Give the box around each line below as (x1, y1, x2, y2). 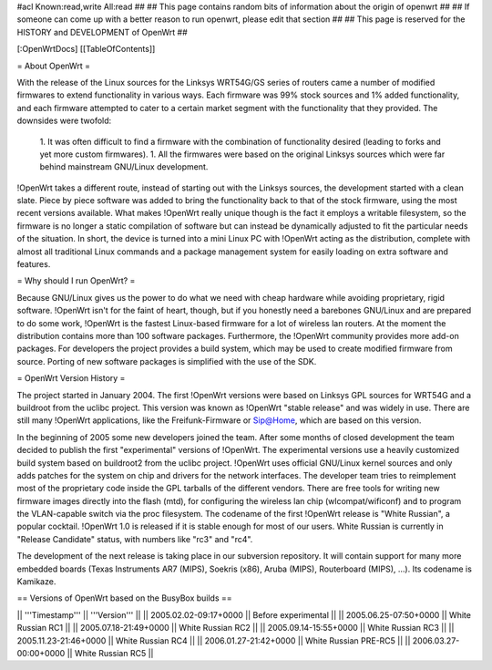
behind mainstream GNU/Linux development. (39, 161, 209, 172)
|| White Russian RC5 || (67, 647, 154, 658)
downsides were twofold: (16, 115, 112, 127)
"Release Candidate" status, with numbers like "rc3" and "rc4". (16, 533, 253, 544)
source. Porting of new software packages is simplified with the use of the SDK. (16, 356, 317, 366)
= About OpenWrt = (16, 60, 91, 71)
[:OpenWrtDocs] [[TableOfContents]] (16, 44, 156, 55)
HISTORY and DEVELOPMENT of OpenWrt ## (16, 26, 189, 37)
